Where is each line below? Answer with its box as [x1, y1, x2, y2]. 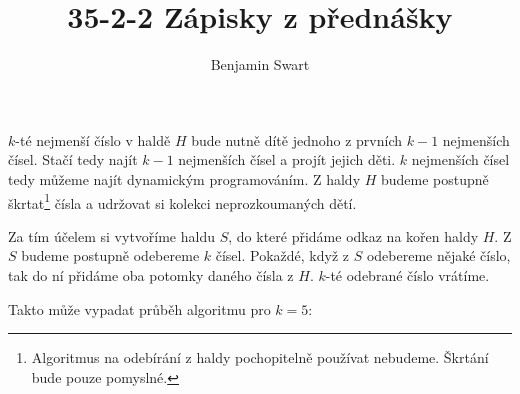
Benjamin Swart [210, 54, 310, 75]
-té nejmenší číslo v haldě [15, 129, 171, 150]
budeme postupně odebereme [21, 245, 200, 266]
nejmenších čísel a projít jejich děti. [178, 149, 396, 170]
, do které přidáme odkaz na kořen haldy [228, 225, 479, 246]
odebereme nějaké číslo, [366, 245, 511, 266]
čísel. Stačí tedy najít [8, 149, 138, 170]
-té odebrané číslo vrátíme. [325, 264, 490, 285]
